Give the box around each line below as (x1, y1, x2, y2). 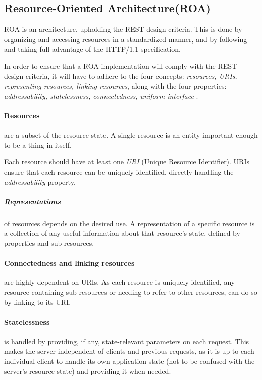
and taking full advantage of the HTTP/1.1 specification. (4, 44, 181, 54)
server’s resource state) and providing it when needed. (4, 365, 171, 376)
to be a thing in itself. (4, 139, 72, 150)
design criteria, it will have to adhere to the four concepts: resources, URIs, (4, 70, 237, 81)
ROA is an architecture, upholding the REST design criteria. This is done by (4, 24, 242, 34)
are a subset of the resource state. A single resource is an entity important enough (4, 130, 258, 140)
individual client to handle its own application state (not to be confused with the (4, 356, 255, 366)
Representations (4, 196, 61, 206)
